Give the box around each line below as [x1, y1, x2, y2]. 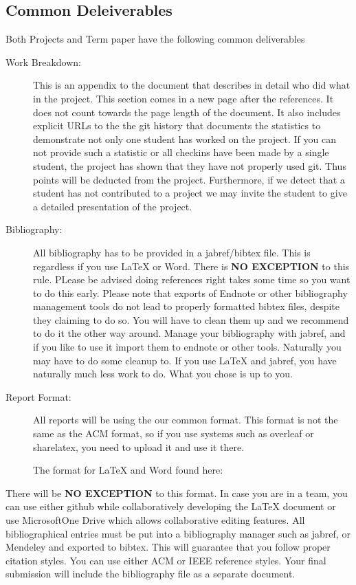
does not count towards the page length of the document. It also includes [33, 104, 341, 119]
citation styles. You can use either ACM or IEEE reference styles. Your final [5, 553, 326, 567]
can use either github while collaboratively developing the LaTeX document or [5, 499, 336, 514]
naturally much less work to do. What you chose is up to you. [33, 366, 293, 381]
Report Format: [5, 389, 71, 404]
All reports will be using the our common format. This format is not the [33, 412, 338, 427]
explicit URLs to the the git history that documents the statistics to [33, 118, 321, 133]
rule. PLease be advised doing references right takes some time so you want [33, 272, 351, 287]
